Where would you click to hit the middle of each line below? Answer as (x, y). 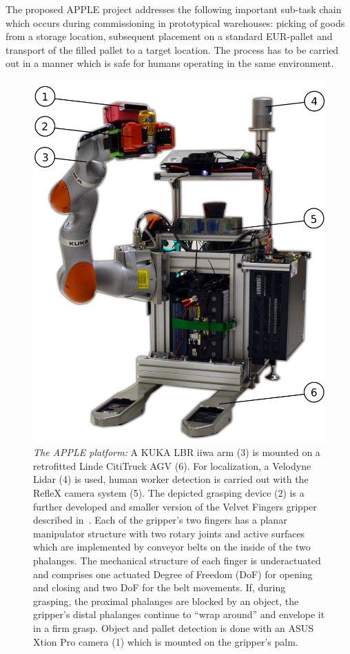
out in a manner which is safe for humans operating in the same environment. (170, 63)
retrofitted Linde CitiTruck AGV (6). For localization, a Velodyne (172, 465)
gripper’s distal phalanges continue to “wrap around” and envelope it (179, 614)
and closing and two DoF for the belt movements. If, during (159, 587)
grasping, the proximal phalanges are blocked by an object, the (166, 601)
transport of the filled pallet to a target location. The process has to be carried (172, 49)
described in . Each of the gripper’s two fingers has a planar (160, 520)
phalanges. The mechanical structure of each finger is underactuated (177, 560)
